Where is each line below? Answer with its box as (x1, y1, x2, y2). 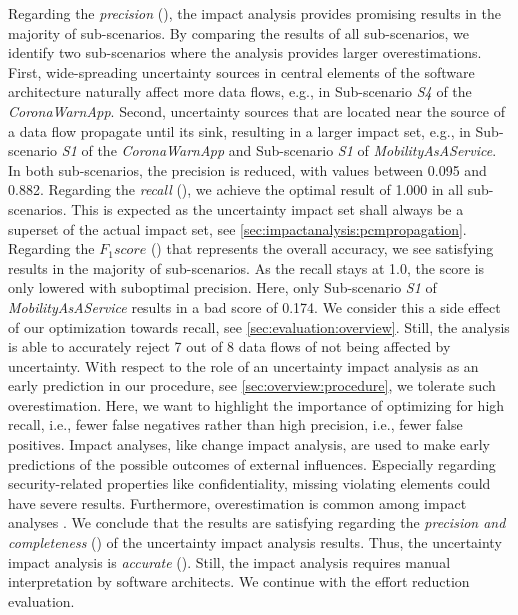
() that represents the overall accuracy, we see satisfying (150, 238, 494, 259)
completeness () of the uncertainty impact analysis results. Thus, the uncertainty (8, 532, 502, 553)
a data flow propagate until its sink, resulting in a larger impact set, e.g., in (8, 120, 471, 141)
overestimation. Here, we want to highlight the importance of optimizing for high (8, 394, 505, 415)
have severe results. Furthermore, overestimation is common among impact (8, 492, 467, 513)
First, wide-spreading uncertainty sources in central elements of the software (8, 61, 475, 82)
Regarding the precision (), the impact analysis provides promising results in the (8, 3, 501, 23)
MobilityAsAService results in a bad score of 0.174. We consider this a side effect (8, 296, 501, 317)
